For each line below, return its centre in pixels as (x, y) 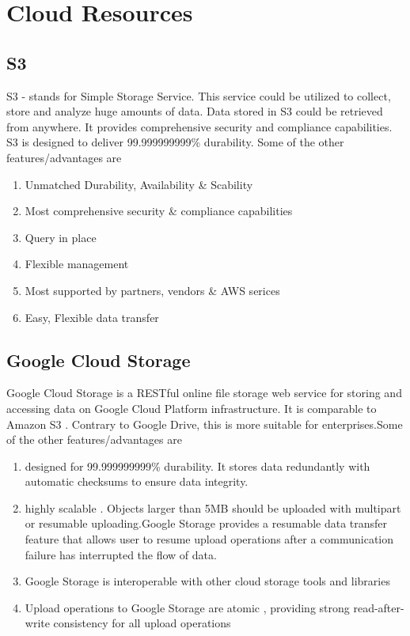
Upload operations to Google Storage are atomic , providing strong (187, 607)
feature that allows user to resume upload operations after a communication (209, 539)
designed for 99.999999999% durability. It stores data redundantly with (197, 466)
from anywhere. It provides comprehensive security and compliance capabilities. (199, 126)
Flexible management (77, 264)
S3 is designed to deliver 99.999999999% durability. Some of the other (175, 142)
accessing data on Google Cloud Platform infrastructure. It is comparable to (192, 408)
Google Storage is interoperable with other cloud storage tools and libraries (207, 581)
